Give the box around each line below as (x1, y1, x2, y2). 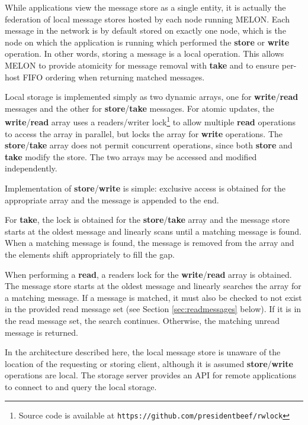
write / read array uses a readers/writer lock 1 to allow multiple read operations (5, 114, 296, 128)
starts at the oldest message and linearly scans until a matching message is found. (5, 225, 301, 237)
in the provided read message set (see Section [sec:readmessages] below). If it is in (5, 303, 301, 315)
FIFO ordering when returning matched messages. (23, 70, 205, 83)
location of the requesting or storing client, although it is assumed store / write (5, 357, 293, 369)
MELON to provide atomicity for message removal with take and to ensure (5, 59, 280, 71)
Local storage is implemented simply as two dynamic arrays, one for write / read (5, 90, 299, 103)
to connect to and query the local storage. (5, 380, 157, 392)
